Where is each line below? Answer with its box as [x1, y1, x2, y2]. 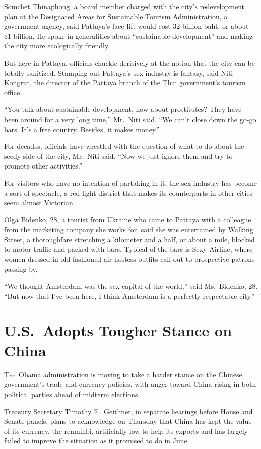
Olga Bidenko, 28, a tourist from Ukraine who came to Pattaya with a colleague [4, 214, 251, 224]
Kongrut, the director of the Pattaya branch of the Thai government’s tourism [4, 77, 246, 88]
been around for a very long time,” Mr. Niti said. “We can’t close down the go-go [4, 114, 256, 124]
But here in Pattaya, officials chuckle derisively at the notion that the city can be [4, 57, 255, 68]
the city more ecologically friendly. [4, 40, 110, 51]
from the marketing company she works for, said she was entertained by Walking [4, 224, 253, 235]
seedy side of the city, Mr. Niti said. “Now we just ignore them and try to [4, 150, 233, 161]
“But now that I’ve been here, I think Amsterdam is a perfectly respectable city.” [4, 290, 255, 301]
